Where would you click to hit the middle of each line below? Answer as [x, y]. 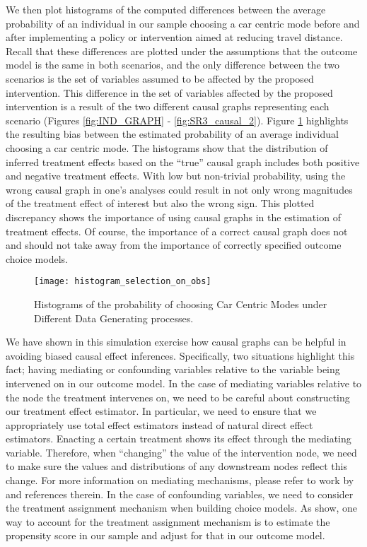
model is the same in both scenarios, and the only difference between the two [173, 65]
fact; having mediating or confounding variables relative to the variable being [173, 369]
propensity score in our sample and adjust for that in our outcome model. [165, 535]
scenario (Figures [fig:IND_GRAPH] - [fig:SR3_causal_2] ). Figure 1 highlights [177, 120]
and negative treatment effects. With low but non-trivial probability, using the [176, 176]
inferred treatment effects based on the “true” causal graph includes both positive [183, 161]
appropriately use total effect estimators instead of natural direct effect [159, 424]
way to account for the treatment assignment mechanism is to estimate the [168, 521]
